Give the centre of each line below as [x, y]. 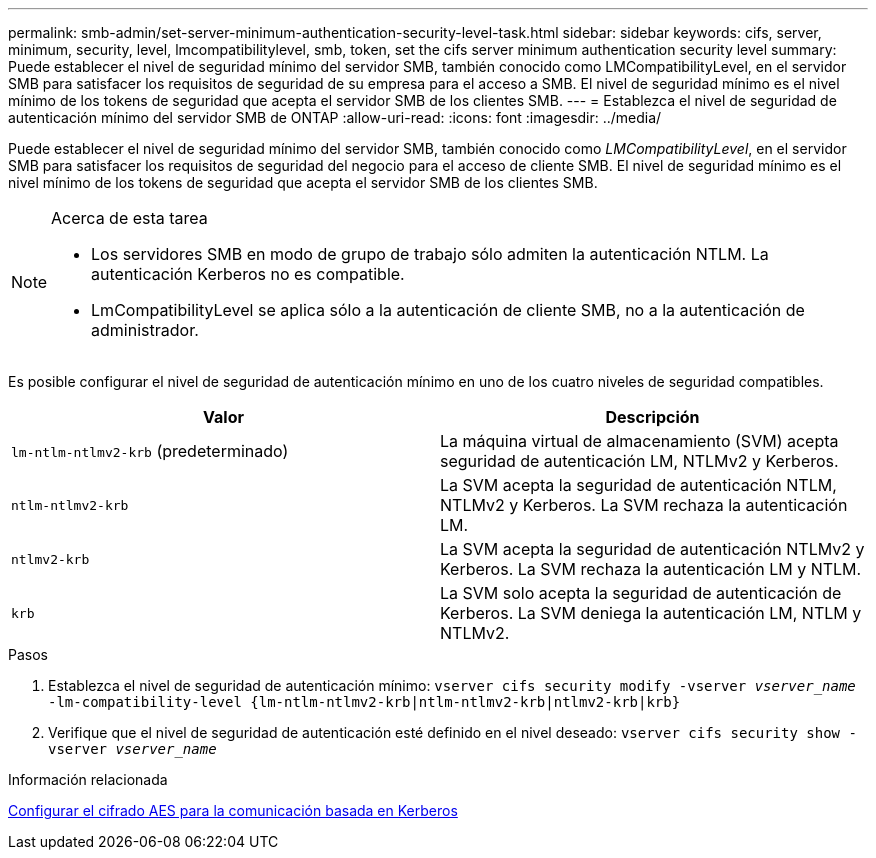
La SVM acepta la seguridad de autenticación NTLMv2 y [652, 549]
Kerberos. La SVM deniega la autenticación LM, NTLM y [651, 613]
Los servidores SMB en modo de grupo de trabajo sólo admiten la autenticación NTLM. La [430, 254]
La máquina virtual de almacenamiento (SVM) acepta [639, 441]
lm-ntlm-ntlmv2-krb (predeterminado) [150, 451]
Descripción [652, 417]
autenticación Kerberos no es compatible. [248, 274]
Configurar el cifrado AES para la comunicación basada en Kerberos [233, 810]
